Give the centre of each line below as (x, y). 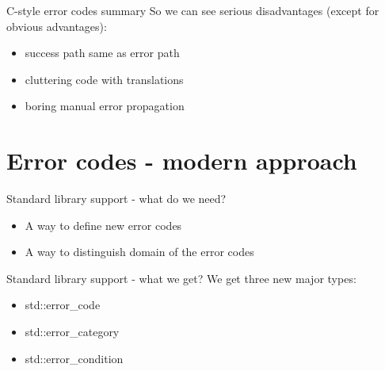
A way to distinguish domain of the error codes (139, 252)
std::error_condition (74, 358)
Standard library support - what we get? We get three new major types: (181, 278)
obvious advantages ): (57, 26)
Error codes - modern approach (182, 161)
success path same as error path (102, 53)
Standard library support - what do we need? (116, 199)
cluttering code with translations (104, 79)
